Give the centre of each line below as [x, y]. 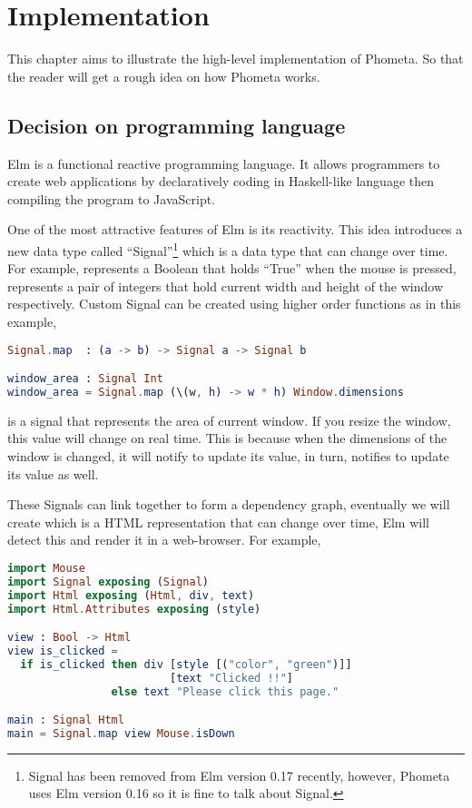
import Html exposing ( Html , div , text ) [131, 595]
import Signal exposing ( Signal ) [108, 581]
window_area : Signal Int [85, 379]
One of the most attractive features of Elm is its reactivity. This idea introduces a [235, 229]
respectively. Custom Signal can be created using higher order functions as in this [234, 304]
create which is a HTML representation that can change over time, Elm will [218, 522]
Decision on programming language [177, 125]
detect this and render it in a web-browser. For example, [164, 540]
